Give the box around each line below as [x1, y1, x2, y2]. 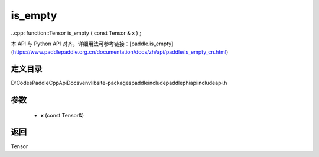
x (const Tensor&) [40, 112, 84, 119]
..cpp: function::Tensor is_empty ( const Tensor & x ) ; [11, 30, 142, 37]
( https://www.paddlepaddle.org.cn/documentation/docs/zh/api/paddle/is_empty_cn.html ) [11, 48, 229, 55]
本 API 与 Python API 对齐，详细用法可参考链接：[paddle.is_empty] [11, 40, 174, 47]
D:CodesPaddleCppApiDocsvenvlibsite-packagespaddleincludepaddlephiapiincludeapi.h [11, 80, 227, 87]
